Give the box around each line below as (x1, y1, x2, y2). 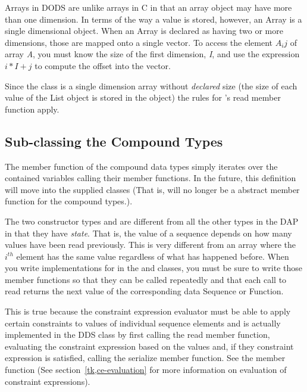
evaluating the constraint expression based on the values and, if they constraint (5, 340, 294, 352)
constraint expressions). (5, 375, 90, 387)
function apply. (5, 102, 59, 115)
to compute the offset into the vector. (35, 59, 171, 71)
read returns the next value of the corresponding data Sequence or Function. (5, 285, 284, 297)
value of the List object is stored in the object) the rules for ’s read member (5, 91, 281, 104)
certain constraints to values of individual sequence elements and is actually (5, 316, 281, 329)
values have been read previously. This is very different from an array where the (5, 238, 296, 251)
